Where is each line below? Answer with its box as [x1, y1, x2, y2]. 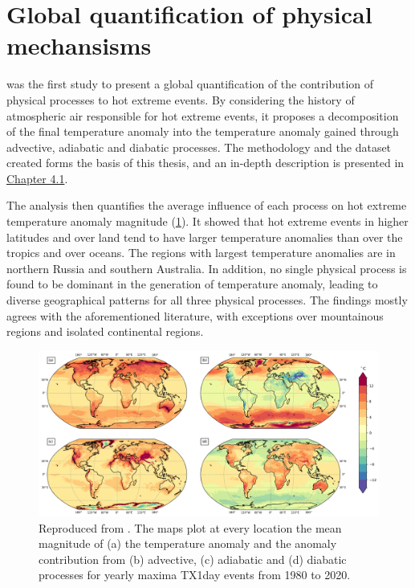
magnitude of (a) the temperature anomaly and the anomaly [39, 535, 337, 552]
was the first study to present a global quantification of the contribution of [6, 76, 374, 92]
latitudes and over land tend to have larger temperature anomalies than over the [6, 228, 403, 245]
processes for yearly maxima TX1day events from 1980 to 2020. [39, 566, 351, 583]
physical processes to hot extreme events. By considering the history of [6, 91, 355, 108]
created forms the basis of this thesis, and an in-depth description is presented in [6, 154, 405, 171]
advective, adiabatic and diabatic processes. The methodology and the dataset [6, 138, 392, 155]
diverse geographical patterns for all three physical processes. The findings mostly [6, 292, 408, 308]
